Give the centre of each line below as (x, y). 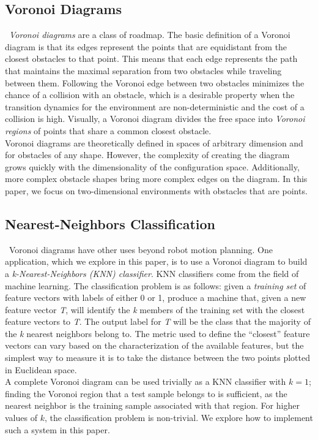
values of (21, 418)
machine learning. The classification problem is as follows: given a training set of (156, 285)
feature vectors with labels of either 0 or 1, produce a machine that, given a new (156, 298)
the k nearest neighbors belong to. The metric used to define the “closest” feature (157, 333)
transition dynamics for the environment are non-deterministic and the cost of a (155, 106)
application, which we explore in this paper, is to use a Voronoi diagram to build (156, 261)
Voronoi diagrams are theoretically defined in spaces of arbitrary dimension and (154, 142)
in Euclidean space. (41, 369)
